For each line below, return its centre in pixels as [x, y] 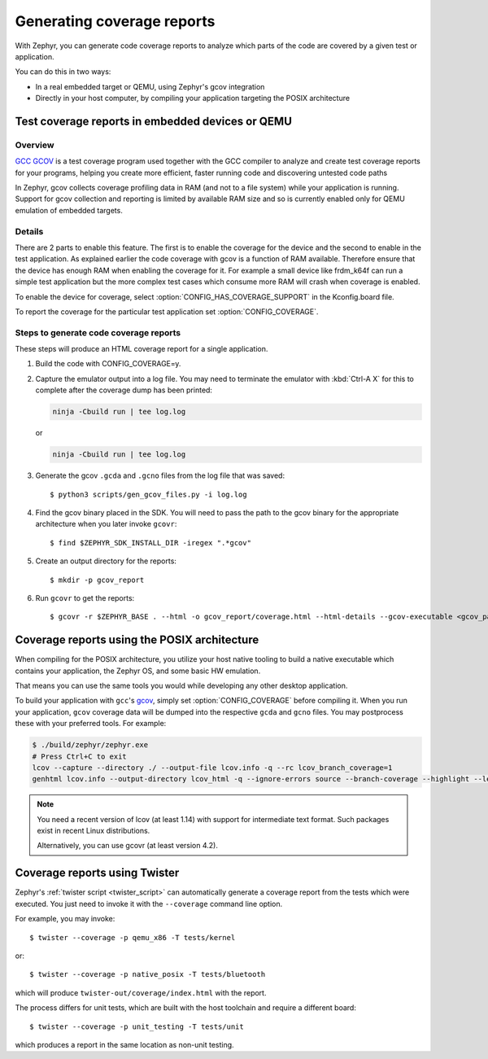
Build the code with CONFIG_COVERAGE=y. [108, 364]
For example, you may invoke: [65, 919]
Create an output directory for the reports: [106, 561]
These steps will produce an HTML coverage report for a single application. [142, 349]
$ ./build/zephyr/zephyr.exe [90, 745]
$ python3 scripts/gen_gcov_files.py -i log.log [148, 494]
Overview [35, 145]
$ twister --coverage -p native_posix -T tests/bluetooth [148, 974]
